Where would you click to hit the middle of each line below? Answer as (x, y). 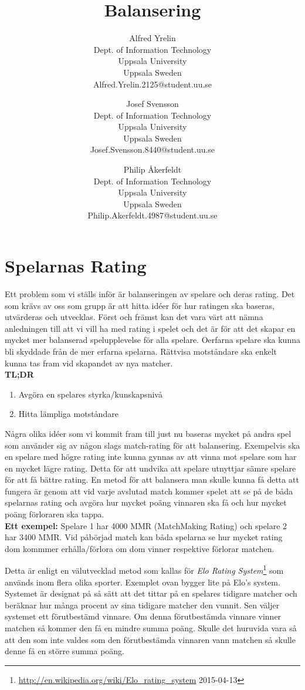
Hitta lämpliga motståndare (68, 414)
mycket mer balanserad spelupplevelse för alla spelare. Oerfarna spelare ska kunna (152, 340)
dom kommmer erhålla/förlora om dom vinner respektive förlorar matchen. (140, 548)
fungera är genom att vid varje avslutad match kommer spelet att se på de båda (149, 491)
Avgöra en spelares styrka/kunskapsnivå (90, 394)
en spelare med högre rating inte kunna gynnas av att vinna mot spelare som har (151, 457)
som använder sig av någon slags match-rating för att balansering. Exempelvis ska (152, 445)
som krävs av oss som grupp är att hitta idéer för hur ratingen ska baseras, (140, 305)
